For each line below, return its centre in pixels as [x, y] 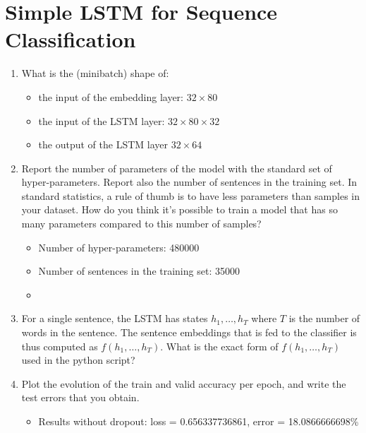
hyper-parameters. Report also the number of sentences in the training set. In [189, 182]
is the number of [324, 318]
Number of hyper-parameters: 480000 [119, 247]
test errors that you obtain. [80, 397]
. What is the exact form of [219, 346]
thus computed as [60, 346]
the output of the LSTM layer [103, 144]
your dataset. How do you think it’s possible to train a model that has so [179, 209]
